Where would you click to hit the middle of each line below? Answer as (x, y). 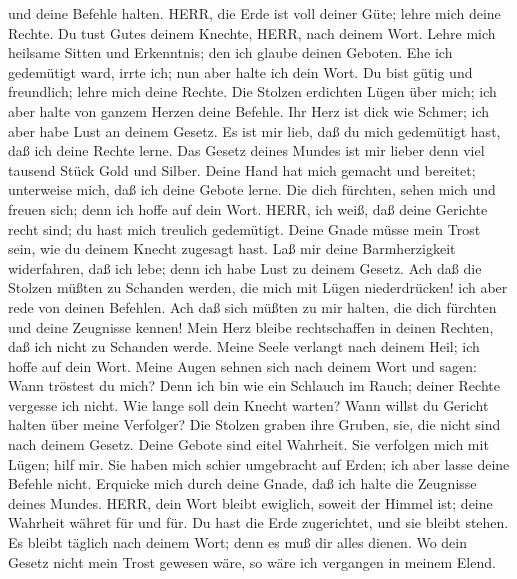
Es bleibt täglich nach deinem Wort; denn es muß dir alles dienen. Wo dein (238, 542)
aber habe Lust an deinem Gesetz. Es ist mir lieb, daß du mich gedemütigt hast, (254, 130)
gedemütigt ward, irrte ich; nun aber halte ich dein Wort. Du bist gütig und (240, 71)
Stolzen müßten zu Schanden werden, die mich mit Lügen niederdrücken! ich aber (258, 287)
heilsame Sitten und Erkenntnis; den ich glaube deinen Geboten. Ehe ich (230, 52)
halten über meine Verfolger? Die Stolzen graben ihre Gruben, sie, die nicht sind (254, 424)
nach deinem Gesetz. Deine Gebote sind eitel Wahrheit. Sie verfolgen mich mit (248, 444)
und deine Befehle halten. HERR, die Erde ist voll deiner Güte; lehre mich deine (254, 13)
